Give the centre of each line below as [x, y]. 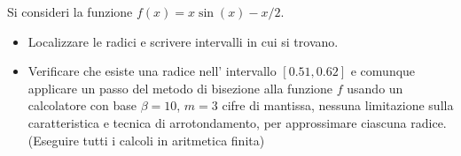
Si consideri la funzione [70, 11]
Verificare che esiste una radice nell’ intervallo [152, 71]
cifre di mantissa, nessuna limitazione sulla [338, 105]
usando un [375, 88]
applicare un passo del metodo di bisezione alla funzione [180, 88]
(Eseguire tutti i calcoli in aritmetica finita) [146, 140]
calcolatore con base [82, 105]
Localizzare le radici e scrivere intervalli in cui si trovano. [183, 41]
